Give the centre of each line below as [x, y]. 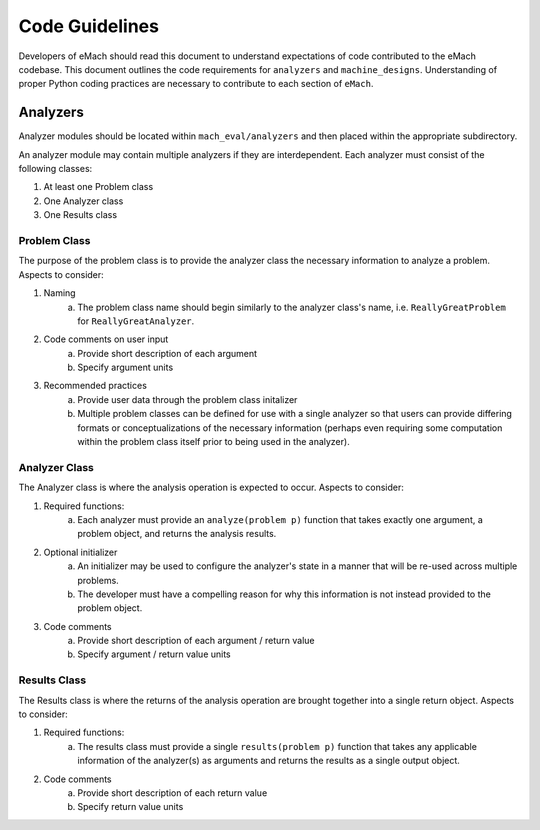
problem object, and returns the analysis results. [177, 534]
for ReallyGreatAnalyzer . [136, 321]
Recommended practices [95, 386]
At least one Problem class [98, 187]
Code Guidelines [89, 26]
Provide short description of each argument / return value [196, 641]
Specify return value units [130, 807]
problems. [98, 580]
